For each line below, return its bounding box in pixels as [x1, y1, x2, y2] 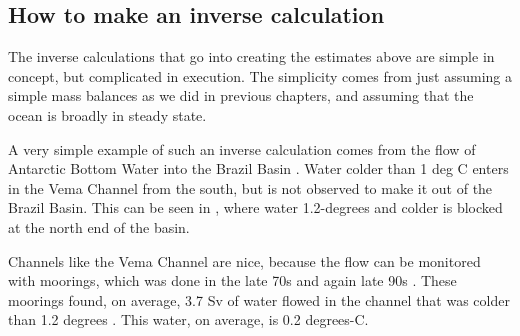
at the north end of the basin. [8, 216, 190, 237]
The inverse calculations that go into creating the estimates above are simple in [8, 46, 495, 67]
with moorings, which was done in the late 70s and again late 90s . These [8, 270, 457, 291]
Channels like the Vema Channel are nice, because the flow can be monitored [8, 250, 481, 271]
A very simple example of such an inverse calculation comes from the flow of [8, 138, 476, 159]
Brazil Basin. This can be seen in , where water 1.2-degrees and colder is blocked [8, 197, 503, 218]
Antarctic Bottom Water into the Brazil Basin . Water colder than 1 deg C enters [8, 158, 509, 179]
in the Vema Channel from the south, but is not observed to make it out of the [8, 177, 493, 198]
